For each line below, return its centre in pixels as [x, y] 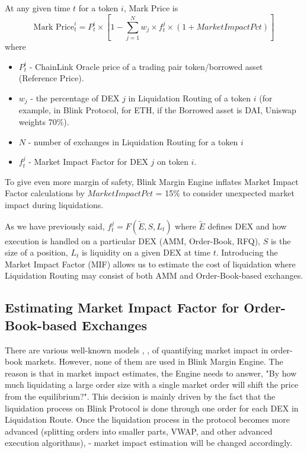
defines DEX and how [247, 226]
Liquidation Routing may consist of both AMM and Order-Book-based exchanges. [154, 275]
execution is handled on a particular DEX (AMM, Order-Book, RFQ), [132, 240]
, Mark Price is [151, 8]
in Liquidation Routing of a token [190, 98]
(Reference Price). [51, 78]
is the [281, 240]
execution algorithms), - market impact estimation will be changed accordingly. [149, 443]
